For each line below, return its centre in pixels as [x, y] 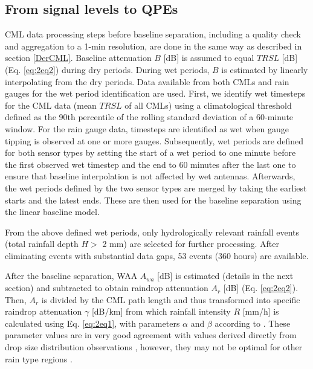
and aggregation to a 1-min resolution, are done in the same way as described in [153, 46]
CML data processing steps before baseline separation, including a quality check [153, 34]
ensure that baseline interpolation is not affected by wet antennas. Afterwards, [150, 176]
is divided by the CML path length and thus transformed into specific [171, 299]
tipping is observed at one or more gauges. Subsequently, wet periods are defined [154, 140]
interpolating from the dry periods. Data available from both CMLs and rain [147, 81]
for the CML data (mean [51, 105]
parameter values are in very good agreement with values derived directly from [151, 335]
